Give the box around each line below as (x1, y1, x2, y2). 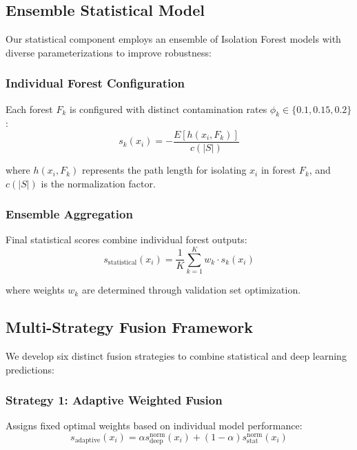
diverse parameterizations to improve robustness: (6, 45, 212, 59)
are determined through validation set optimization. (81, 283, 301, 297)
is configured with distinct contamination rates (69, 101, 267, 116)
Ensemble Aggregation (6, 205, 133, 223)
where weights (6, 283, 65, 297)
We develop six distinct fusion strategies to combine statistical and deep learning (6, 348, 347, 362)
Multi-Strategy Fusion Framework (6, 316, 253, 338)
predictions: (6, 362, 54, 376)
